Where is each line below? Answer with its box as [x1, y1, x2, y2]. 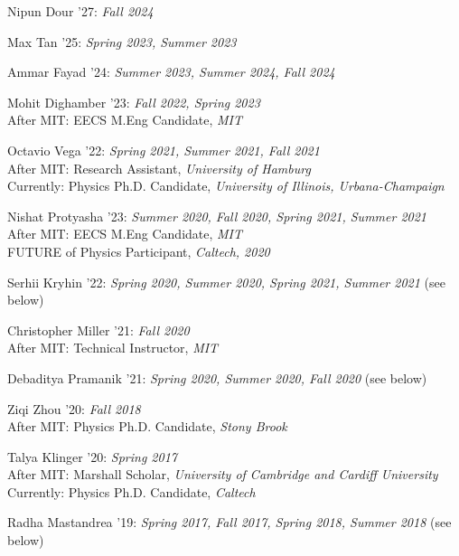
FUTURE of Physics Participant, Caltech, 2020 [7, 241, 270, 260]
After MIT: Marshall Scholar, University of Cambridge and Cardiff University [7, 465, 438, 484]
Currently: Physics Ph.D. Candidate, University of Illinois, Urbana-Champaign [7, 176, 445, 195]
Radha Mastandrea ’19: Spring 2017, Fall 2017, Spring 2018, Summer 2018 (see [7, 513, 452, 532]
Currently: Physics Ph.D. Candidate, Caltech [7, 482, 256, 501]
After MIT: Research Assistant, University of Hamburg [7, 158, 311, 177]
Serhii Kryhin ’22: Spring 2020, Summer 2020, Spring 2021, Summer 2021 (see [7, 272, 445, 291]
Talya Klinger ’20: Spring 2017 [7, 447, 177, 466]
